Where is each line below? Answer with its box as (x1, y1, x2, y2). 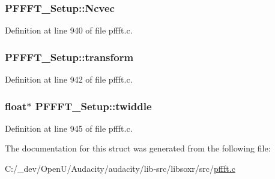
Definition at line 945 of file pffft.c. (5, 122, 133, 134)
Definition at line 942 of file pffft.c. (5, 73, 133, 86)
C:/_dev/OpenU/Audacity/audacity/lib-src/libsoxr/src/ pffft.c (5, 162, 235, 175)
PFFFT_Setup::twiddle (35, 98, 152, 113)
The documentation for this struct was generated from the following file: (5, 142, 271, 154)
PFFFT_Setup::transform (5, 49, 134, 64)
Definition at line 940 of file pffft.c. (5, 24, 133, 37)
